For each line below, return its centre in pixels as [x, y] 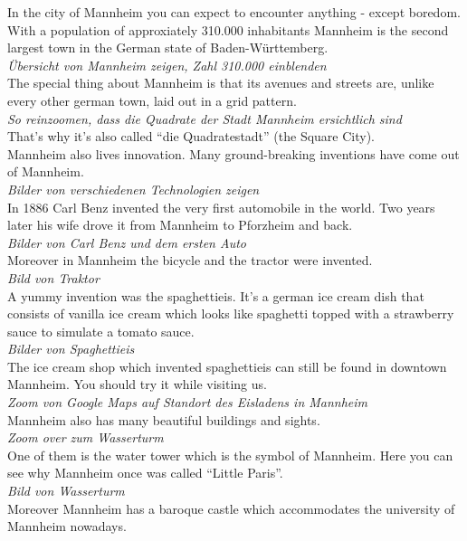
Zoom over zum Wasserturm [86, 437]
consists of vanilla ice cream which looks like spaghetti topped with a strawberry [231, 313]
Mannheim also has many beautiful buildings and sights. [164, 419]
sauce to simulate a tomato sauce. [101, 331]
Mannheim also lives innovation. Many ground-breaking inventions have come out [233, 153]
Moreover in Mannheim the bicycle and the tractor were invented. [190, 260]
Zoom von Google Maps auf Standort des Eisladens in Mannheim [188, 402]
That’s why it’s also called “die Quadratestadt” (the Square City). [191, 136]
